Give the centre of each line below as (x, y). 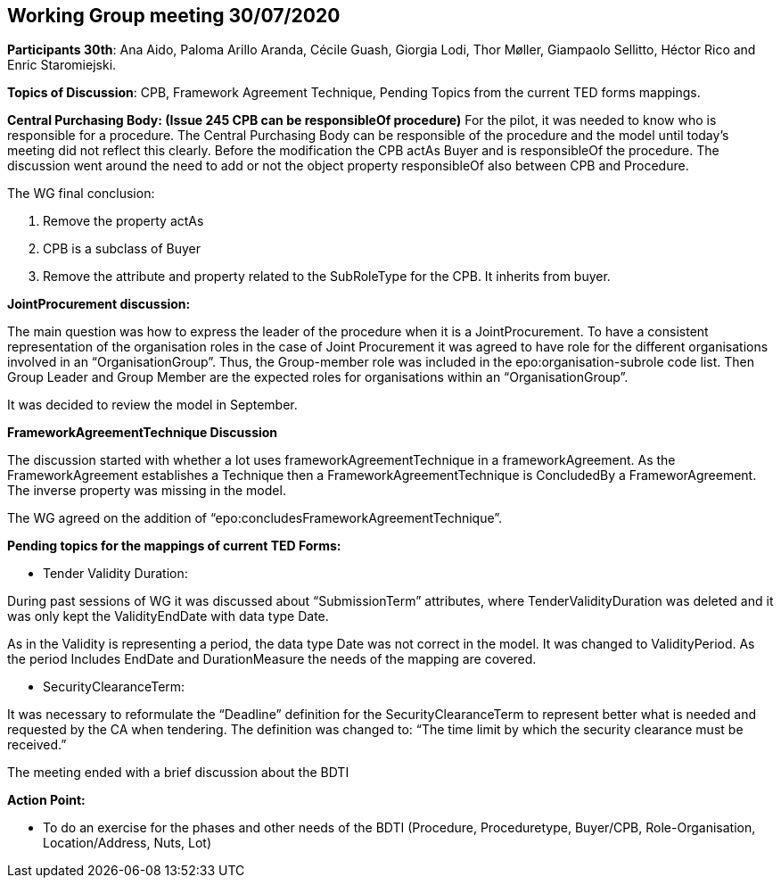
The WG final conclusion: (81, 194)
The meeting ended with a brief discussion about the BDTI (178, 773)
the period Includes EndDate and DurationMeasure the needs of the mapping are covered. (272, 659)
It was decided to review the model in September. (152, 405)
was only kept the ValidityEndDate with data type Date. (168, 616)
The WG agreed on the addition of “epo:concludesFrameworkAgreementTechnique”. (255, 518)
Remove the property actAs (123, 221)
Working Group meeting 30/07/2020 (174, 16)
